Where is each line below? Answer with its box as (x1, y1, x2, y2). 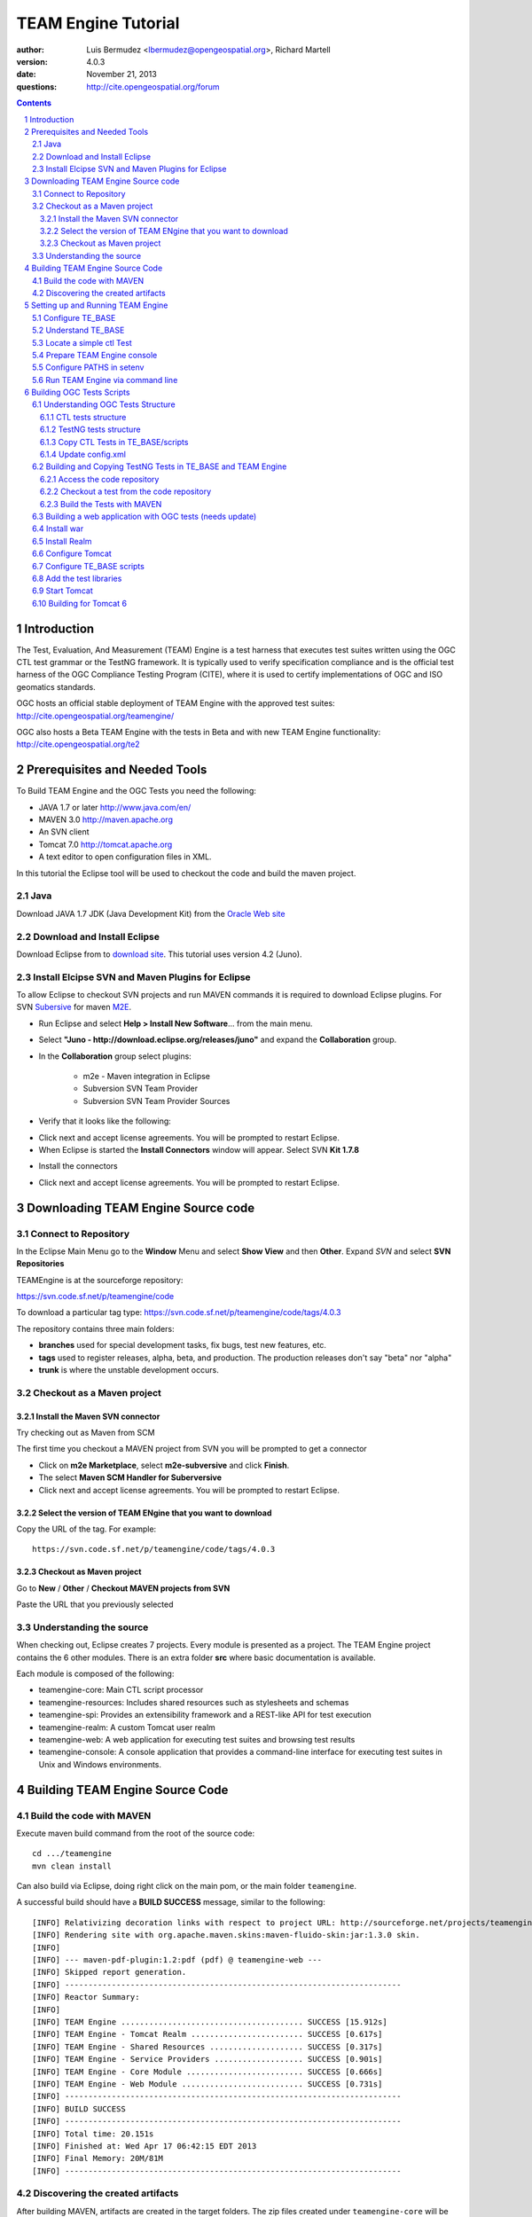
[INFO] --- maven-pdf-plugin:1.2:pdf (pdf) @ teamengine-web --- (32, 1955, 323, 1965)
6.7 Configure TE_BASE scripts (32, 560, 145, 571)
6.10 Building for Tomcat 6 (32, 598, 128, 608)
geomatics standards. (16, 681, 97, 692)
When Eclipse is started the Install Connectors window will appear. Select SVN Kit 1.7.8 (38, 1144, 359, 1155)
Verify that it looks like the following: (38, 1116, 172, 1126)
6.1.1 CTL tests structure (40, 411, 127, 422)
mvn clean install (32, 1861, 113, 1871)
